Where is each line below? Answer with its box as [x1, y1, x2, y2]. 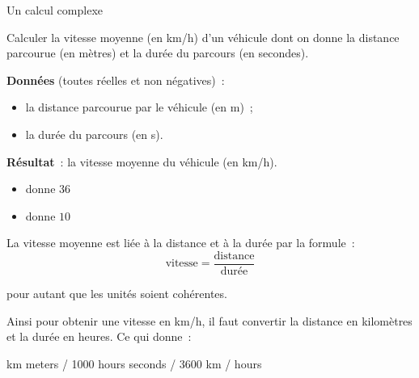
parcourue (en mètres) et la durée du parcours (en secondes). [6, 44, 309, 61]
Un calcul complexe [6, 2, 103, 18]
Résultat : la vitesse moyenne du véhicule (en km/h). [6, 153, 277, 170]
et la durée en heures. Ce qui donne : [6, 328, 192, 345]
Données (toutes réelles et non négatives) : [6, 71, 225, 88]
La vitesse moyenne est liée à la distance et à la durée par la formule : [6, 234, 355, 251]
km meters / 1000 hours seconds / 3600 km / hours [6, 355, 262, 372]
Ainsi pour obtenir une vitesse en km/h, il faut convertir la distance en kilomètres [6, 312, 413, 329]
